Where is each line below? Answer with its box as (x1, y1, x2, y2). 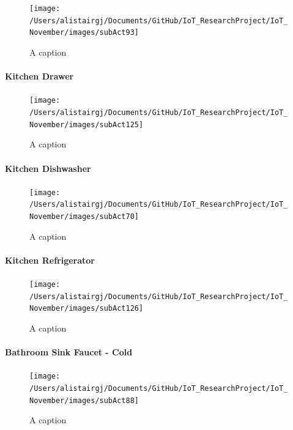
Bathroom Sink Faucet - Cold (5, 346, 133, 358)
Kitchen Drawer (5, 70, 74, 83)
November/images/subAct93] (29, 28, 139, 37)
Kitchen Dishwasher (5, 161, 91, 174)
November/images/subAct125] (29, 120, 144, 129)
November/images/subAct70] (29, 212, 139, 221)
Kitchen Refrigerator (5, 253, 95, 266)
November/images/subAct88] (29, 396, 139, 405)
